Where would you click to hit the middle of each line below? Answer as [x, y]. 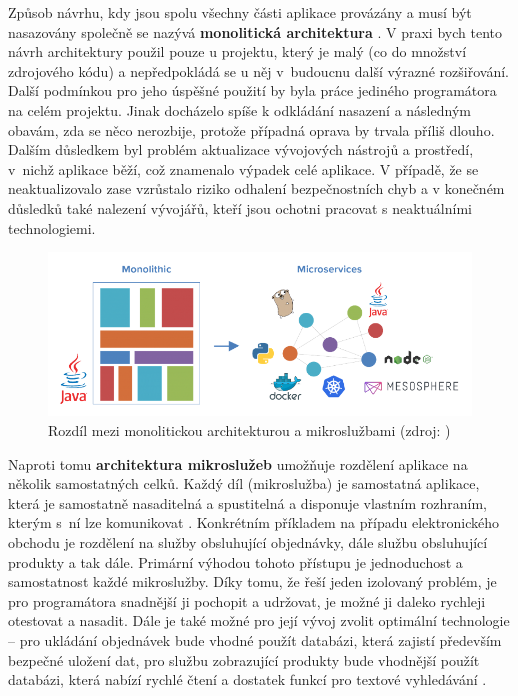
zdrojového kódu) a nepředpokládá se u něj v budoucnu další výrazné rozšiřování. [258, 70]
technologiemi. [52, 227]
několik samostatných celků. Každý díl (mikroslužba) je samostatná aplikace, [244, 483]
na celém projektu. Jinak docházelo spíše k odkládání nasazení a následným [239, 109]
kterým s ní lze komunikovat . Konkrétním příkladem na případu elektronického [254, 522]
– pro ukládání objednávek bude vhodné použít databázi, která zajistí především [255, 639]
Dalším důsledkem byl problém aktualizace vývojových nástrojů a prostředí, [241, 149]
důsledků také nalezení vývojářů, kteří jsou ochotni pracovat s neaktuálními [240, 207]
